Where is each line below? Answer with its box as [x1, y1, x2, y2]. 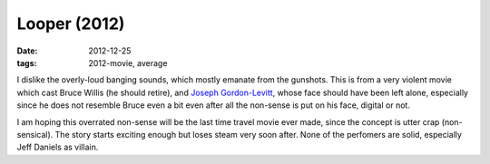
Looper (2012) [16, 14, 125, 34]
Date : [16, 45, 38, 56]
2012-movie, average [88, 57, 168, 68]
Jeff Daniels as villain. [16, 141, 99, 153]
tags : [16, 57, 37, 68]
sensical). [16, 129, 54, 140]
